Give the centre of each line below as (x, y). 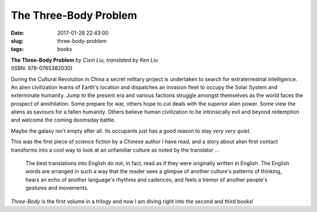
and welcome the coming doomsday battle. (63, 120)
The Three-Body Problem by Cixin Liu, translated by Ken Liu (84, 60)
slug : (17, 41)
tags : (17, 49)
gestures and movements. (57, 188)
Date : (18, 33)
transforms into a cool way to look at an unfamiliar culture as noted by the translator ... (115, 150)
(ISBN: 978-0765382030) (42, 68)
